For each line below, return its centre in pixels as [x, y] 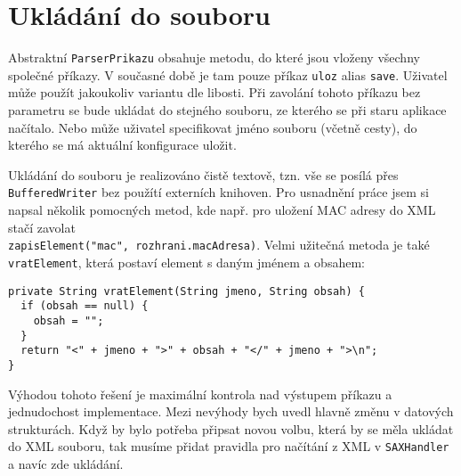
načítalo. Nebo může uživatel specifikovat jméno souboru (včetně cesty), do [213, 127]
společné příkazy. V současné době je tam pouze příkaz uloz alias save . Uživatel [228, 74]
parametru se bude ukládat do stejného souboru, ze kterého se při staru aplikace [227, 110]
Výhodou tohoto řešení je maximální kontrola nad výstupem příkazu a [200, 394]
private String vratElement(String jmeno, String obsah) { [186, 291]
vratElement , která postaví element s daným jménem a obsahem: [186, 262]
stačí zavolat [42, 227]
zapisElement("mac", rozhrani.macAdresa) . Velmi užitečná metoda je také [219, 245]
